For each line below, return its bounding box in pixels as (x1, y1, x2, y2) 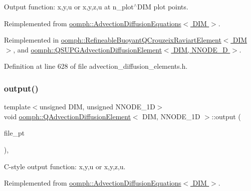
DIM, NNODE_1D (142, 111, 200, 121)
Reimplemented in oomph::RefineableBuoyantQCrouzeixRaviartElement (4, 35, 221, 45)
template (4, 101, 31, 112)
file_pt (4, 128, 25, 138)
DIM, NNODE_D (173, 44, 228, 54)
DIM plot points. (137, 1, 188, 11)
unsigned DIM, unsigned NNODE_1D (39, 101, 155, 112)
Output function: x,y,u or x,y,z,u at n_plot (4, 1, 134, 11)
